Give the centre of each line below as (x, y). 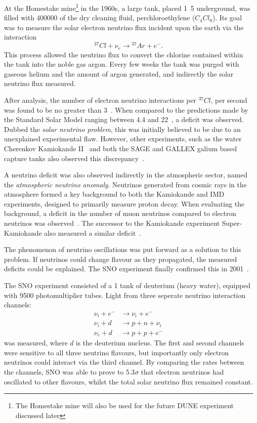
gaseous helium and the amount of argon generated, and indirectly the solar (119, 73)
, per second (229, 100)
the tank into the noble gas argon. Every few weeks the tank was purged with (122, 64)
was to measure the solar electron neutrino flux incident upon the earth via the (124, 27)
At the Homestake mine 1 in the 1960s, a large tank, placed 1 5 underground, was (127, 7)
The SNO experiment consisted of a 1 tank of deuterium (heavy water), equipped (127, 285)
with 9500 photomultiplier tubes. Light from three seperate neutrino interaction (125, 295)
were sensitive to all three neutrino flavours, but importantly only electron (116, 352)
